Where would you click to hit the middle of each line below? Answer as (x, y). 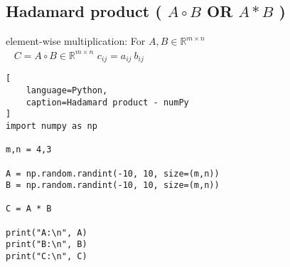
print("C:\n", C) (47, 257)
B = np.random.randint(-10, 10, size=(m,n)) (113, 185)
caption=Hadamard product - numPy (107, 102)
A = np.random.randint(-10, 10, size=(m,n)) (113, 173)
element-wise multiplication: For (76, 41)
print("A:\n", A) (47, 232)
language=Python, (67, 90)
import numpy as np (52, 126)
